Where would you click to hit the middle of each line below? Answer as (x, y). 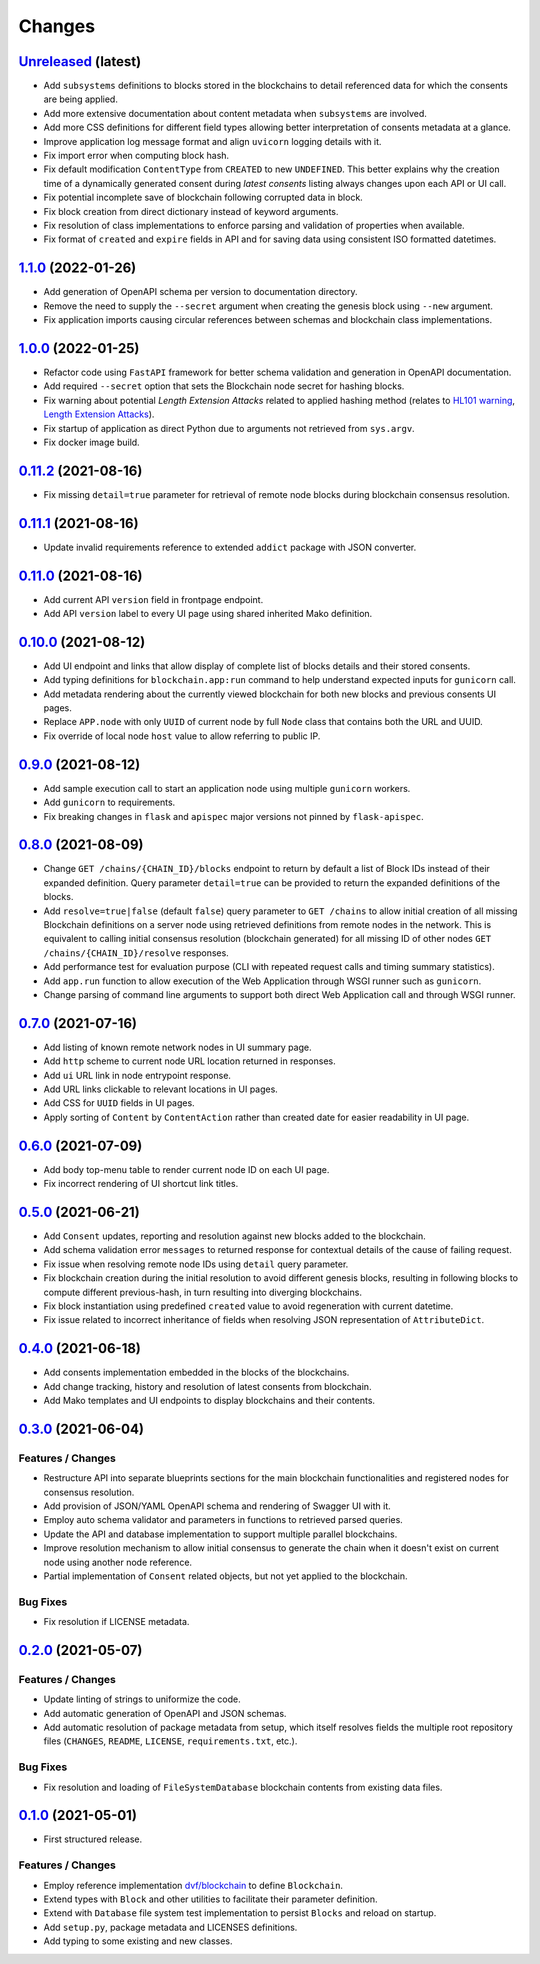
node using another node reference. (118, 1562)
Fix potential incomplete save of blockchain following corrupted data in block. (203, 197)
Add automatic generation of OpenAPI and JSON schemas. (165, 1713)
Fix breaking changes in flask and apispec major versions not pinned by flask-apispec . (233, 816)
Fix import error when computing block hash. (136, 156)
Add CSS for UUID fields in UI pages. (119, 1103)
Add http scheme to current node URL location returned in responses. (189, 1061)
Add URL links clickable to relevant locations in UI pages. (161, 1089)
